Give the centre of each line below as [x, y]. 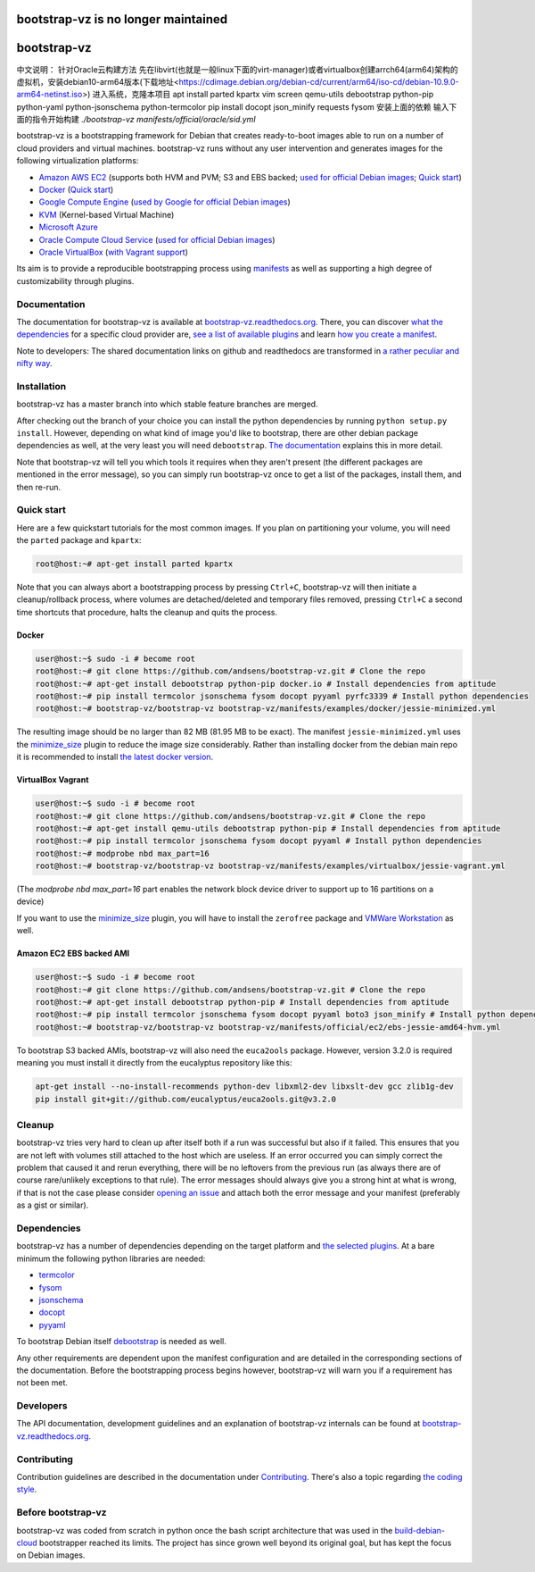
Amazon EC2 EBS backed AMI [73, 953]
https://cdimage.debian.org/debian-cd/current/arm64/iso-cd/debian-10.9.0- [319, 81]
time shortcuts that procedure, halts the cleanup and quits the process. [147, 612]
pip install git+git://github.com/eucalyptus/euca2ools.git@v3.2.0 [186, 1099]
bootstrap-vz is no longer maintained [122, 19]
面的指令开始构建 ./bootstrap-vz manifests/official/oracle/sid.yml [136, 120]
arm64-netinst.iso [49, 95]
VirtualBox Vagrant [53, 780]
